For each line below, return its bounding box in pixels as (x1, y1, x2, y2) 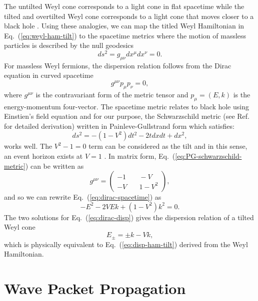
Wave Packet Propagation (4, 278, 186, 298)
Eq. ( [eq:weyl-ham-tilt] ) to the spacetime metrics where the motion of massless (4, 30, 246, 40)
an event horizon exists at (4, 151, 83, 161)
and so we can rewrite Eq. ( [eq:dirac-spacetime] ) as (4, 192, 161, 202)
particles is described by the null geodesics (4, 40, 134, 50)
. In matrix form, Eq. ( (104, 151, 175, 161)
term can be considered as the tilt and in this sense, (88, 141, 247, 151)
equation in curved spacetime (4, 70, 93, 80)
